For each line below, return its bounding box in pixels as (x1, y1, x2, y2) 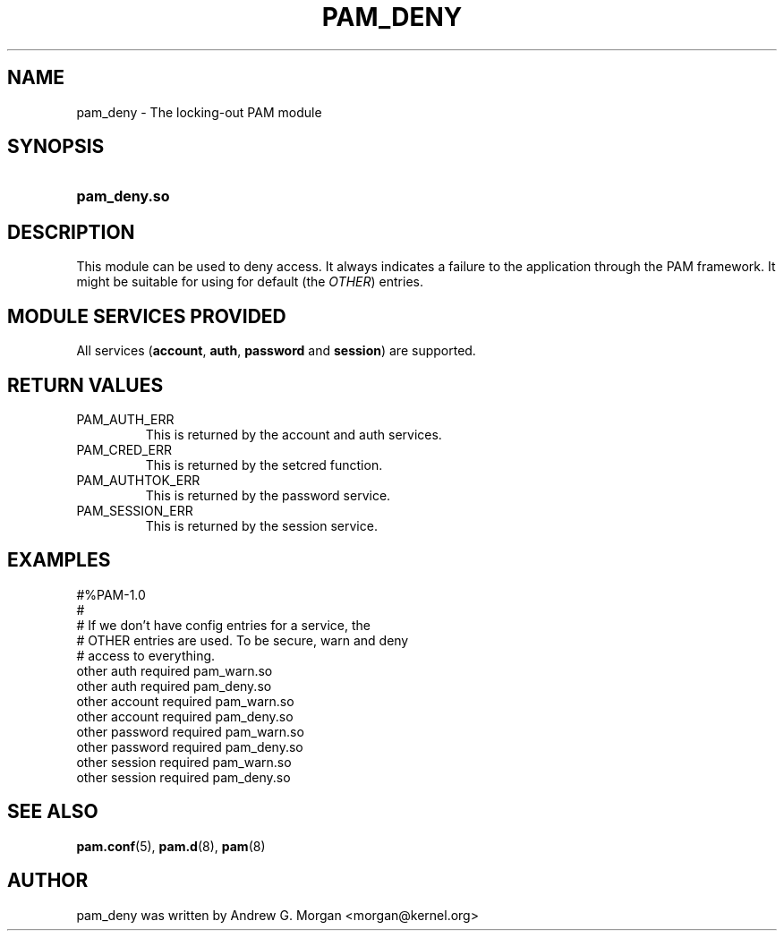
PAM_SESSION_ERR (76, 502, 193, 518)
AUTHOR (7, 869, 89, 892)
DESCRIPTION (7, 220, 135, 243)
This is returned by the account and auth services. (145, 426, 442, 442)
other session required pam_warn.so (76, 754, 292, 770)
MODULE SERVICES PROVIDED (7, 304, 286, 328)
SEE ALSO (7, 800, 98, 823)
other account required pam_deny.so (76, 708, 294, 724)
